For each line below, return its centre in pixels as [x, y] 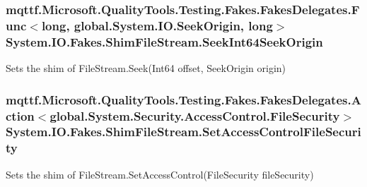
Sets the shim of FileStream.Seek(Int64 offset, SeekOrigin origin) [146, 68]
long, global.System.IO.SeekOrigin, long [157, 25]
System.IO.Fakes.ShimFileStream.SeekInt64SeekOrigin [164, 41]
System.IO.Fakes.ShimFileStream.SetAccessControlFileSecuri [183, 132]
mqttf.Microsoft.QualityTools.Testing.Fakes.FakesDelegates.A [183, 99]
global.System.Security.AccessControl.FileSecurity [195, 115]
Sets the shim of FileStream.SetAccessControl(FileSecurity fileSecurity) [160, 174]
